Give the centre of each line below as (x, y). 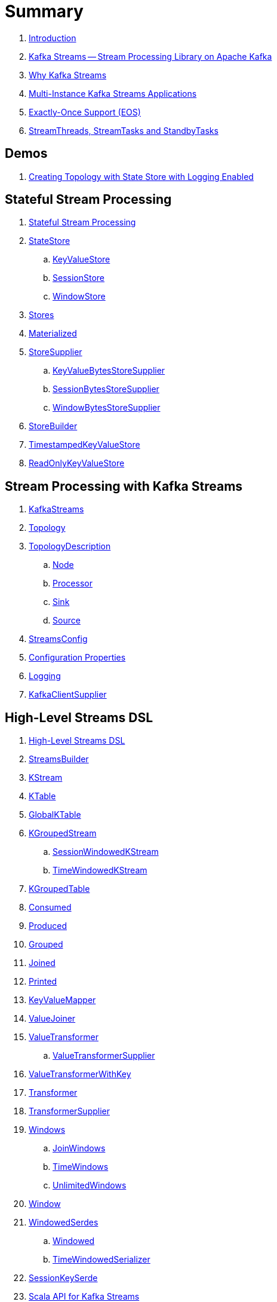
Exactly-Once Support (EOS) (85, 112)
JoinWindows (79, 1148)
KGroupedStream (63, 833)
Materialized (53, 334)
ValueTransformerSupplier (104, 1056)
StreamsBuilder (59, 759)
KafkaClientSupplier (68, 695)
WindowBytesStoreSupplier (107, 408)
